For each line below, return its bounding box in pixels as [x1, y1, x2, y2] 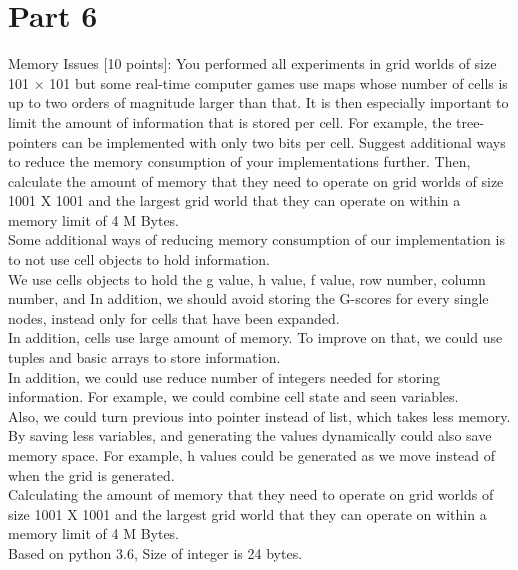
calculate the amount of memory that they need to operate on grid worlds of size [8, 170, 504, 191]
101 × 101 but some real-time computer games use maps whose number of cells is [8, 72, 508, 93]
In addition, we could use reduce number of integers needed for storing [8, 366, 441, 387]
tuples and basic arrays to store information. [8, 347, 281, 368]
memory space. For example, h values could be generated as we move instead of [8, 445, 496, 465]
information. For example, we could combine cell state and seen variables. [8, 386, 459, 407]
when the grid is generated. [8, 464, 175, 485]
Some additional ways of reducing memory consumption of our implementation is [8, 229, 505, 250]
